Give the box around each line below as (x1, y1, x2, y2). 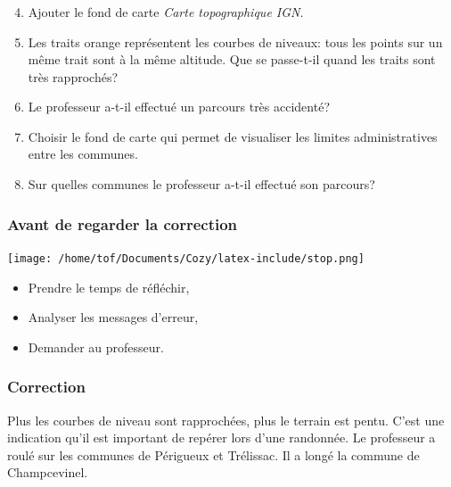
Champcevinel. (7, 463, 88, 482)
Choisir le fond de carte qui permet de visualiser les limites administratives (28, 127, 438, 145)
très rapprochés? (28, 67, 119, 86)
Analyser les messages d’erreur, (28, 308, 199, 326)
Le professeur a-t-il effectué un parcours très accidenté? (28, 97, 330, 116)
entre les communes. (28, 144, 138, 163)
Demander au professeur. (28, 337, 164, 356)
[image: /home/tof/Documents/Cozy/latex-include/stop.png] (7, 252, 365, 265)
